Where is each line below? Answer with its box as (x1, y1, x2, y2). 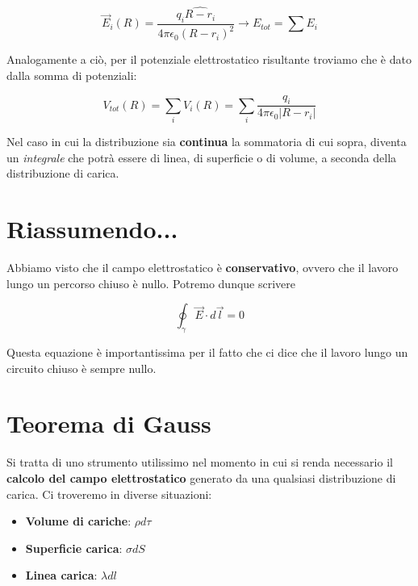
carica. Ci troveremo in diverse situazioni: (6, 485, 212, 502)
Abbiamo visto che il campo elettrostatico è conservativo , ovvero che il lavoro (6, 259, 399, 276)
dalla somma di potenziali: (6, 66, 137, 83)
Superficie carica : (25, 539, 123, 556)
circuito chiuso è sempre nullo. (6, 359, 157, 376)
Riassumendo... (6, 212, 178, 245)
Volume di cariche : (25, 513, 132, 529)
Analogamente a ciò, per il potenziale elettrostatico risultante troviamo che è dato (6, 51, 412, 68)
